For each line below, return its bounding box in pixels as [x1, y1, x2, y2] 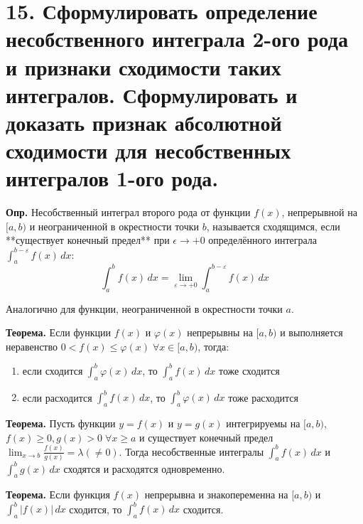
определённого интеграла [208, 232, 318, 247]
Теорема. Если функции [6, 325, 111, 340]
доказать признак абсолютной [6, 107, 282, 137]
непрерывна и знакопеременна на [144, 487, 288, 502]
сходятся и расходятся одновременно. [63, 461, 225, 476]
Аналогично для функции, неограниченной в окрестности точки [6, 301, 283, 316]
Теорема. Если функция [6, 487, 110, 502]
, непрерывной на [281, 205, 357, 220]
